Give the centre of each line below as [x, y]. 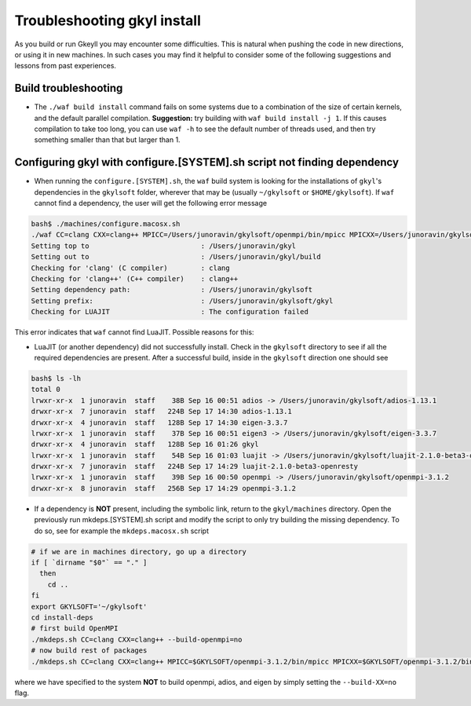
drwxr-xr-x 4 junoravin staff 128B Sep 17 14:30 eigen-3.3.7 [159, 423]
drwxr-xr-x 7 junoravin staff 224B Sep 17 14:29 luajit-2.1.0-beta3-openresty [195, 466]
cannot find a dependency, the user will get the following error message [150, 203]
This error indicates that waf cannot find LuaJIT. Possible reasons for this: [134, 332]
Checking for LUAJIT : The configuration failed [170, 312]
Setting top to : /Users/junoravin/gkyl [164, 246]
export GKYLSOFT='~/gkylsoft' [89, 606]
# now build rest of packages [89, 651]
